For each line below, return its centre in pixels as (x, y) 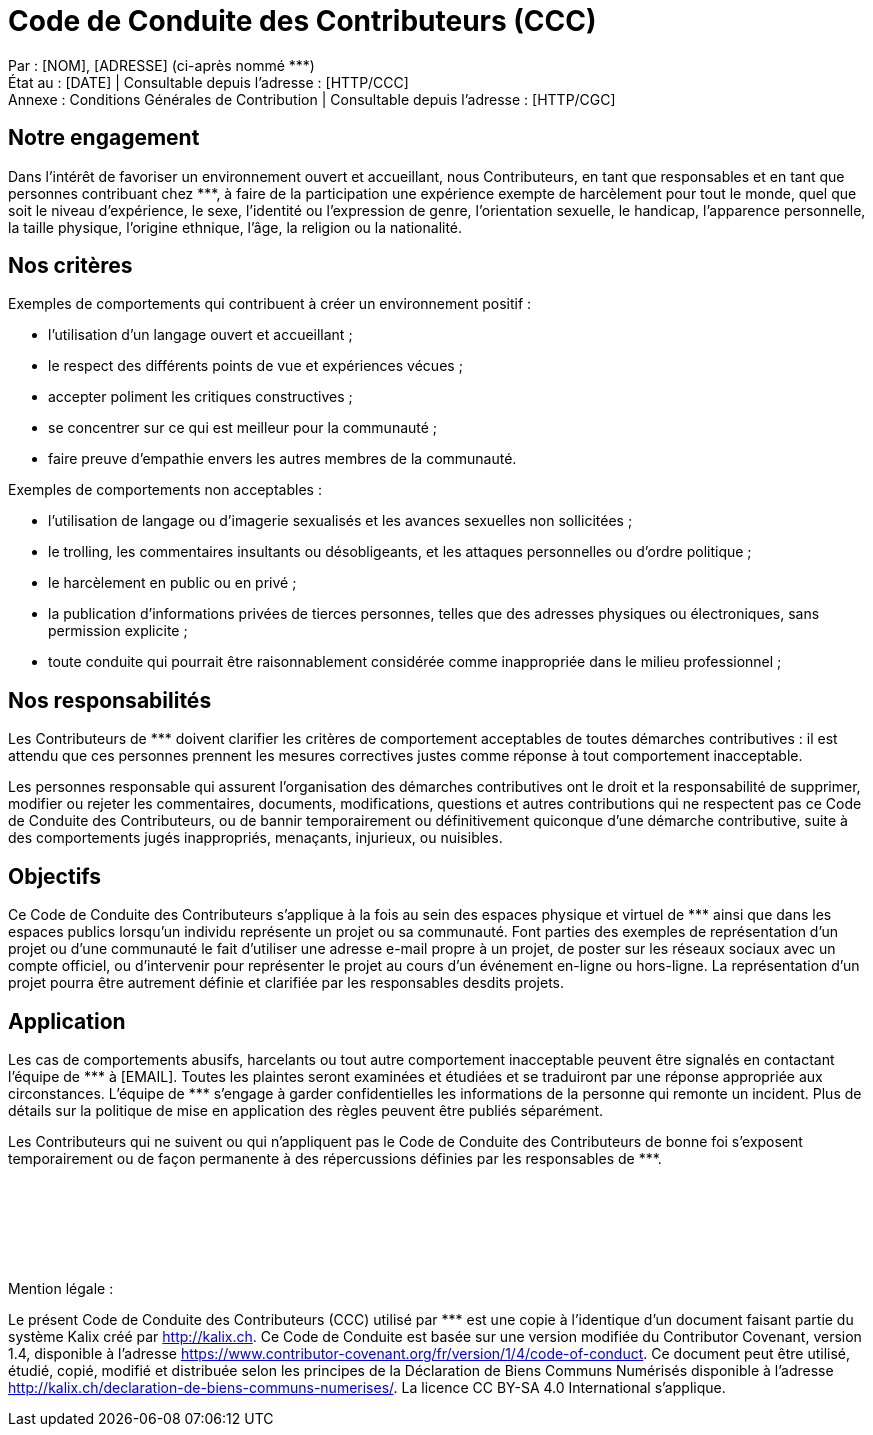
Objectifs (55, 876)
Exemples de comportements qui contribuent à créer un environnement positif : (270, 304)
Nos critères (70, 266)
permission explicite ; (118, 631)
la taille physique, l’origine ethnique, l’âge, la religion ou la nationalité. (235, 227)
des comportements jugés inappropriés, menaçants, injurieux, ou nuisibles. (255, 838)
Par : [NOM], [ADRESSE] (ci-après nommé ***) (161, 65)
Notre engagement (104, 138)
